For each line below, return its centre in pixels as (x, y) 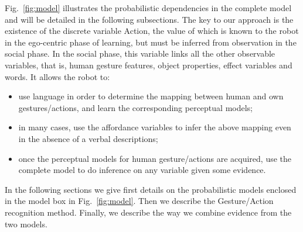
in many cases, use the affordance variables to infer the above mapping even (155, 127)
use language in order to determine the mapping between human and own (151, 96)
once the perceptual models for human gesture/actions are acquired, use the (155, 158)
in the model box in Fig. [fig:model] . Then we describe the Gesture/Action (139, 201)
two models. (26, 224)
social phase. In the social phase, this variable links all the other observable (140, 53)
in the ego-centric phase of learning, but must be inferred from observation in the (151, 42)
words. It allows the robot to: (57, 76)
